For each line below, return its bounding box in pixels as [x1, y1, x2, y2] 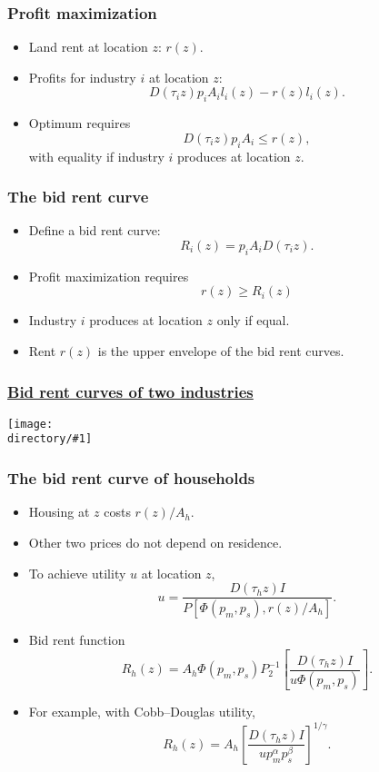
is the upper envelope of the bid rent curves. [97, 341, 344, 360]
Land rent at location [28, 37, 148, 56]
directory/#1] [7, 432, 93, 446]
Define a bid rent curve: [28, 221, 161, 240]
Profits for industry [28, 67, 136, 86]
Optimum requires [28, 114, 131, 133]
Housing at [28, 502, 90, 521]
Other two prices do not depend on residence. [28, 532, 283, 551]
